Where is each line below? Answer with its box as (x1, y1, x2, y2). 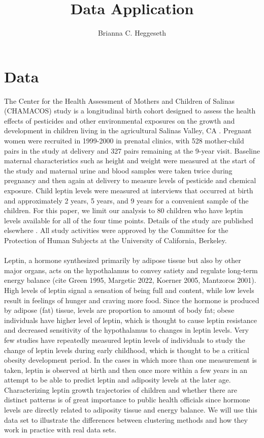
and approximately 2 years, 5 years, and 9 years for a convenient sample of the (4, 195, 249, 206)
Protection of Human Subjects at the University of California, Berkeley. (4, 235, 227, 245)
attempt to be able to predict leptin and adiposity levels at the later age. (4, 374, 231, 385)
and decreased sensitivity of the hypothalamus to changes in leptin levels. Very (4, 325, 249, 335)
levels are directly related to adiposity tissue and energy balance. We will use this (4, 404, 257, 415)
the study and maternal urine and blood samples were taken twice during (4, 165, 233, 176)
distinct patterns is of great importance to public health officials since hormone (4, 394, 250, 405)
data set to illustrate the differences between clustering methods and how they (4, 414, 248, 425)
